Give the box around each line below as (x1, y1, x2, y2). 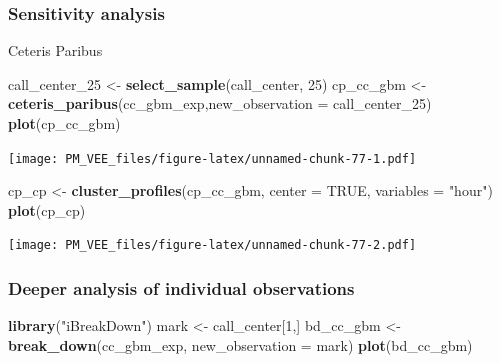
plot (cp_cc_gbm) (8, 113, 121, 133)
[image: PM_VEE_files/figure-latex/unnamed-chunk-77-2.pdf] (8, 238, 417, 253)
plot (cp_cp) (8, 199, 86, 220)
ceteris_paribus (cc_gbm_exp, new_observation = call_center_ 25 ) (8, 93, 432, 114)
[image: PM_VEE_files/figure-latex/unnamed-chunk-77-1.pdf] (8, 151, 417, 166)
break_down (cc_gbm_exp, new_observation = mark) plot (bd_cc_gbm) (8, 334, 473, 355)
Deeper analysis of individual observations (8, 276, 355, 301)
